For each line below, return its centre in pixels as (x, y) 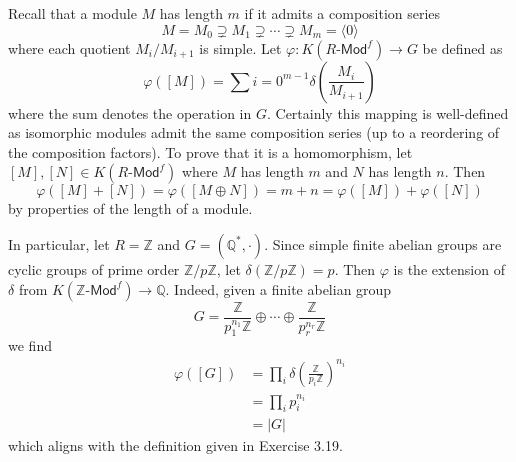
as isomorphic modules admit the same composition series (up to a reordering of (254, 132)
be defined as (462, 47)
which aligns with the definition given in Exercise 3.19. (175, 445)
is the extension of (449, 268)
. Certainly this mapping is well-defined (387, 112)
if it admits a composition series (342, 13)
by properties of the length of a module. (130, 208)
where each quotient (69, 47)
